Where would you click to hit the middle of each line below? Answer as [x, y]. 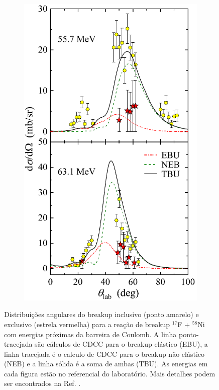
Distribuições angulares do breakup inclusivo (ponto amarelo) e [101, 314]
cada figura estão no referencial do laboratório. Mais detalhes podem [110, 373]
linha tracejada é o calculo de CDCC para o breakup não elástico [104, 354]
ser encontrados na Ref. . [42, 383]
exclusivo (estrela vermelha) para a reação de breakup [87, 324]
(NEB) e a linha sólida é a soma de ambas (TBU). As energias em [106, 364]
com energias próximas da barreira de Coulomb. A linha [90, 334]
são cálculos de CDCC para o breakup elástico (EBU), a [121, 344]
